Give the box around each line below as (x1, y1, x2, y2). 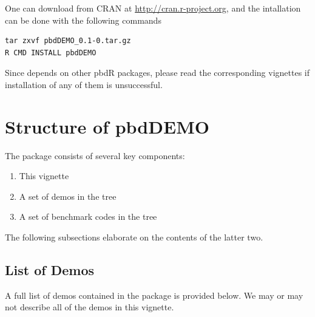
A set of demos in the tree (19, 189, 117, 202)
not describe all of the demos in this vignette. (5, 301, 174, 313)
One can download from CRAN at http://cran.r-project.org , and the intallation (5, 2, 301, 14)
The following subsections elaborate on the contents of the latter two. (5, 231, 263, 244)
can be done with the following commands (5, 13, 161, 26)
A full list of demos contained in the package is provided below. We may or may (5, 288, 303, 301)
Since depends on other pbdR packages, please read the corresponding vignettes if (5, 66, 310, 79)
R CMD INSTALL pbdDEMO (5, 48, 97, 57)
